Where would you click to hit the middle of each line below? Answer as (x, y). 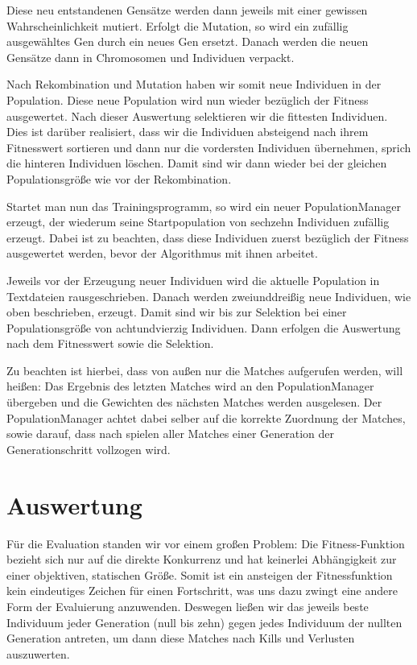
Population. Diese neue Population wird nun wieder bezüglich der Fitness (188, 99)
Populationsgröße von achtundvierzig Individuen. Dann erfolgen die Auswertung (204, 327)
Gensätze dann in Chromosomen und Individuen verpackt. (151, 57)
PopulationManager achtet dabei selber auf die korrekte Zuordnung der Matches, (206, 417)
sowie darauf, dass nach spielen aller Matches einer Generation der (171, 434)
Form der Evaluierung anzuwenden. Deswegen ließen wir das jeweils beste (188, 606)
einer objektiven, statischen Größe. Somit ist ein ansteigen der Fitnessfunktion (200, 574)
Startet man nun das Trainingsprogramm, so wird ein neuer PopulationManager (204, 206)
